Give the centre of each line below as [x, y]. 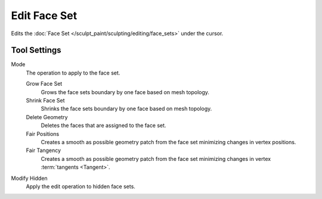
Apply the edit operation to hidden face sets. [80, 186]
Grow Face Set [44, 84]
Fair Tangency [44, 150]
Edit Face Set [44, 15]
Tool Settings [36, 50]
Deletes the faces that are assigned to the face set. [103, 126]
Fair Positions [43, 133]
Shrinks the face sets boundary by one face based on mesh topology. [126, 109]
